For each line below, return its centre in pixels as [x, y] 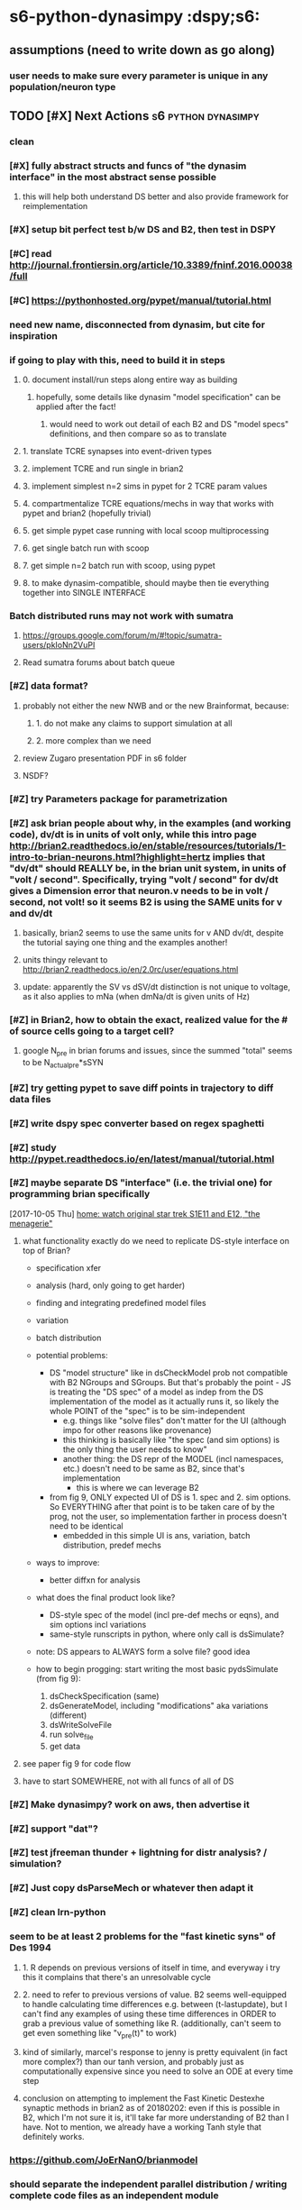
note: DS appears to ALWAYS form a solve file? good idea [143, 1651]
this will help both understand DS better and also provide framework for [156, 196]
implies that [239, 856]
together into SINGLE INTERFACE [84, 593]
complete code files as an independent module [114, 2196]
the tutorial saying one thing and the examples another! [125, 942]
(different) [68, 1715]
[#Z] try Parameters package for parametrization [119, 799]
